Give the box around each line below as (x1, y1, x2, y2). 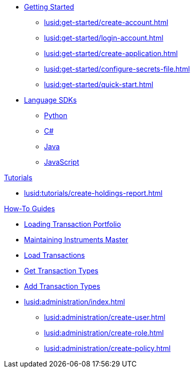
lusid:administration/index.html (24, 297, 125, 306)
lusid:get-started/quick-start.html (44, 80, 153, 89)
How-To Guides (4, 204, 55, 213)
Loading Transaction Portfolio (24, 220, 121, 228)
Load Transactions (24, 251, 85, 259)
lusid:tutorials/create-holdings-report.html (24, 189, 162, 197)
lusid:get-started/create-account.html (44, 18, 168, 27)
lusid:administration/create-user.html (44, 313, 165, 321)
